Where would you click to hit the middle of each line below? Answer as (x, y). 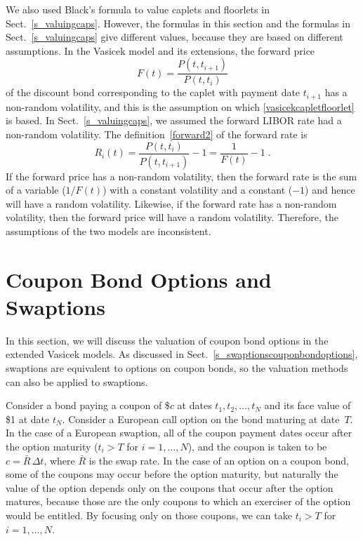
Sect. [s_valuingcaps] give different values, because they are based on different (174, 37)
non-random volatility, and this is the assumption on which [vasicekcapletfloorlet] (180, 106)
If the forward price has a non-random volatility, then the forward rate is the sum (181, 176)
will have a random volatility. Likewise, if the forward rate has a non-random (171, 203)
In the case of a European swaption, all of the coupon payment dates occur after (179, 433)
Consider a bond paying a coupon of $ (88, 405)
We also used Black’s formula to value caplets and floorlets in (138, 9)
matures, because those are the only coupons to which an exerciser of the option (178, 501)
